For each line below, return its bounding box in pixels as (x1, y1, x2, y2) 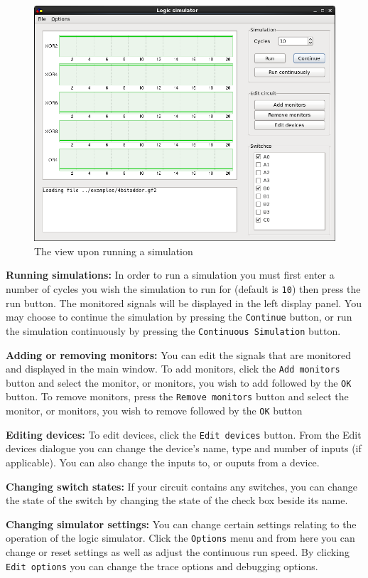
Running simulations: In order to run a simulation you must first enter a (6, 267, 335, 282)
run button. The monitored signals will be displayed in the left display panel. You (6, 295, 362, 310)
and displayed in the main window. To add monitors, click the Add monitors (6, 361, 340, 376)
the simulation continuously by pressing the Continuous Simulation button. (6, 323, 341, 338)
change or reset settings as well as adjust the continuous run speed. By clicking (6, 545, 350, 560)
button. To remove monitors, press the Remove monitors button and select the (6, 389, 349, 404)
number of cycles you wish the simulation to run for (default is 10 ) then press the (6, 281, 361, 296)
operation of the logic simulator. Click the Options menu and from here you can (6, 530, 355, 545)
